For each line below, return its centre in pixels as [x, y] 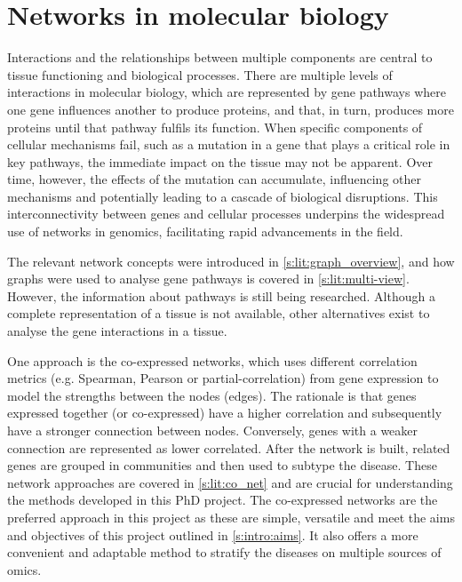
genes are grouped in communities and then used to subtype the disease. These [222, 465]
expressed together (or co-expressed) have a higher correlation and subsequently [225, 413]
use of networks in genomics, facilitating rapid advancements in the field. [205, 231]
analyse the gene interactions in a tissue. [117, 331]
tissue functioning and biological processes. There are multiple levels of [200, 74]
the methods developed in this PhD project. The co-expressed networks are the [223, 500]
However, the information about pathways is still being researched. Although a [221, 295]
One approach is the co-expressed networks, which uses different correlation [212, 360]
